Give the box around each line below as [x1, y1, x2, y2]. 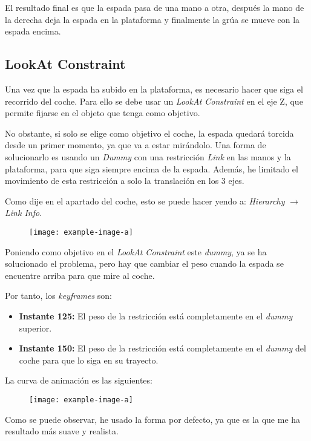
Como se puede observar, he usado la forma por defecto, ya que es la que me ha [5, 413, 301, 425]
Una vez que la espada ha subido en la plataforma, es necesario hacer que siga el [5, 82, 303, 95]
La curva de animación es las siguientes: [5, 374, 152, 387]
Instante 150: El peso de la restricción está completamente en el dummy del [19, 342, 306, 354]
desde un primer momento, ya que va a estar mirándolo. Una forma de [5, 139, 266, 151]
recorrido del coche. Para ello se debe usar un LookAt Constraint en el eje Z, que [5, 94, 303, 107]
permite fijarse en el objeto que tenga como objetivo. [5, 106, 200, 119]
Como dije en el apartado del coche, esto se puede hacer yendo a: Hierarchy [5, 194, 285, 207]
